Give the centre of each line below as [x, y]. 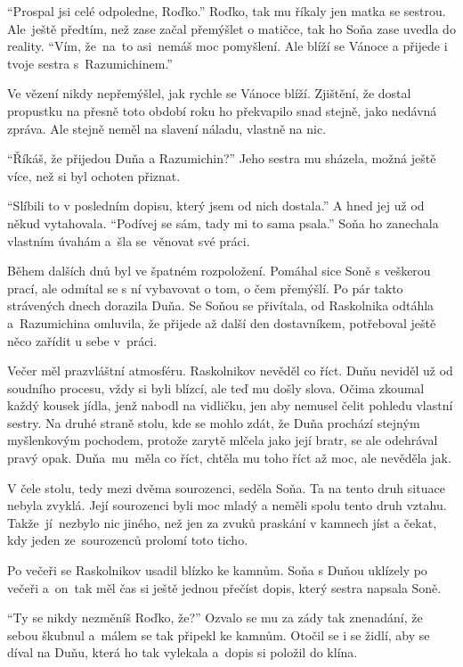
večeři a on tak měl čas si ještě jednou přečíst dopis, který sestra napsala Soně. [224, 587]
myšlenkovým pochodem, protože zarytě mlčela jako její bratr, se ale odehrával [223, 440]
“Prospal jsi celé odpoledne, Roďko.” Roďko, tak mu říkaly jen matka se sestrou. [227, 11]
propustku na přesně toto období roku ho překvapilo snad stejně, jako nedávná [222, 110]
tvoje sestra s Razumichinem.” [90, 63]
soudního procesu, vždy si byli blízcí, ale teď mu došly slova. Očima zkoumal [216, 387]
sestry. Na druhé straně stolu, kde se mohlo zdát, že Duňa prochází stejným [214, 422]
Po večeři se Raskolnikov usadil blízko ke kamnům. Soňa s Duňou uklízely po [217, 570]
